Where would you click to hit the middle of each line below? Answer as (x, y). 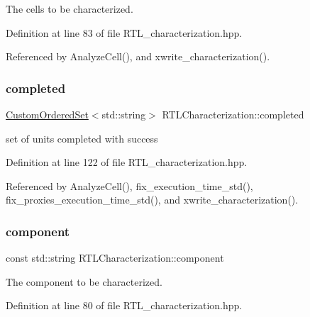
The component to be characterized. (84, 281)
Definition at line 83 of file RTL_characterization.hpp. (124, 32)
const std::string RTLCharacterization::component (115, 258)
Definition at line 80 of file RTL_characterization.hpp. (124, 305)
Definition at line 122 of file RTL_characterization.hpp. (127, 162)
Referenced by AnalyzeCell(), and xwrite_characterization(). (138, 56)
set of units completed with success (82, 138)
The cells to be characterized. (70, 9)
